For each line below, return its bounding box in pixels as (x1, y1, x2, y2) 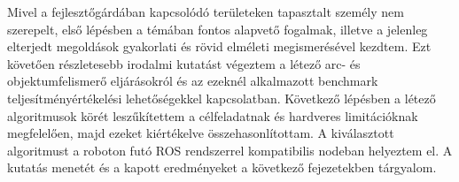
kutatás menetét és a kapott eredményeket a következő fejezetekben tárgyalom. (7, 158, 437, 177)
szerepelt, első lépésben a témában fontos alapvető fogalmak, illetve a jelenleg (7, 19, 428, 38)
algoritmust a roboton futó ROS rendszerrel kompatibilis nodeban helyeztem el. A (7, 140, 453, 159)
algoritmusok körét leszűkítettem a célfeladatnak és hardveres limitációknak (7, 106, 418, 125)
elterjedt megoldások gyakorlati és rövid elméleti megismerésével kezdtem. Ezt (7, 37, 432, 56)
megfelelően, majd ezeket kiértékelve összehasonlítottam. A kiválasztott (7, 124, 394, 142)
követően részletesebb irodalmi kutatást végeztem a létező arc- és (7, 54, 361, 72)
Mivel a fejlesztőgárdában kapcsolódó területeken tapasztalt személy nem (7, 3, 404, 20)
